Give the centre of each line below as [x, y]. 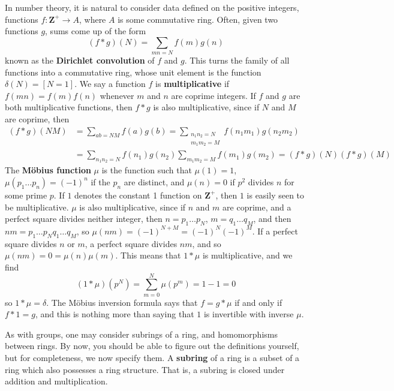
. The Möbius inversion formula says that [122, 302]
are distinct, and [154, 181]
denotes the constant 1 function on [138, 195]
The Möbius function [48, 170]
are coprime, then [37, 119]
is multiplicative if [193, 84]
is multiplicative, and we [247, 255]
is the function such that [147, 170]
